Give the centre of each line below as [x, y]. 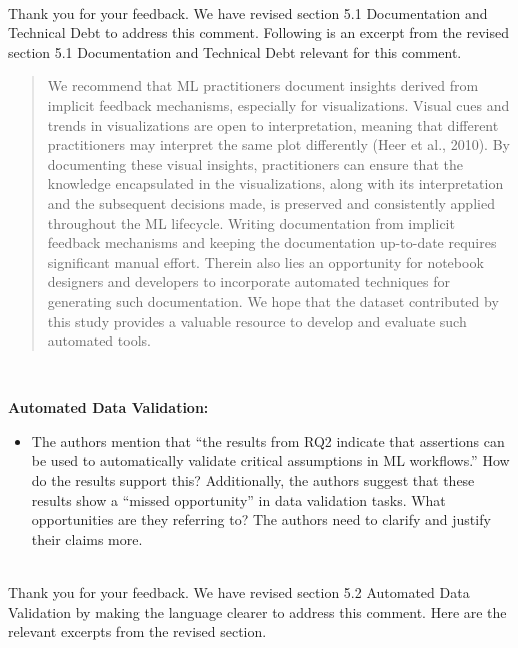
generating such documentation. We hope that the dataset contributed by [273, 300]
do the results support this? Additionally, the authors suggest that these [253, 480]
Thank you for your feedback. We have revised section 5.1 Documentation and [248, 12]
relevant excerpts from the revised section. [137, 631]
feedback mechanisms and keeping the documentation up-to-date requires [272, 242]
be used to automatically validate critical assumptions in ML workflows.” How [270, 460]
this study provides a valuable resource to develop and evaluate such [257, 320]
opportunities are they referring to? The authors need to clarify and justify [261, 519]
